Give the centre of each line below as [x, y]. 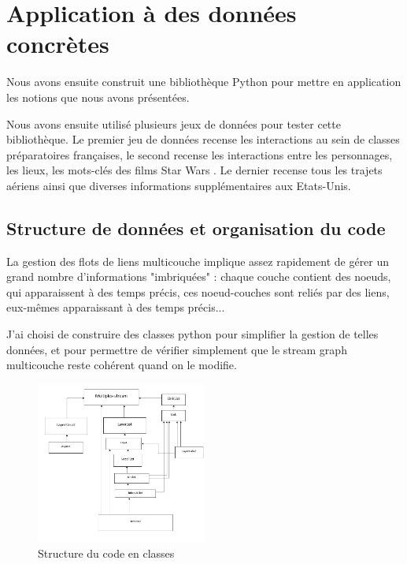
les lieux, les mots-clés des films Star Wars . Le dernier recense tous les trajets [194, 170]
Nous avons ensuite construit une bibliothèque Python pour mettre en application [204, 82]
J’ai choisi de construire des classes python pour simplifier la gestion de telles [192, 334]
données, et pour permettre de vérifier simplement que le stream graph [177, 349]
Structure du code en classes [106, 553]
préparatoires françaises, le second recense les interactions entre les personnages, [200, 154]
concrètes [58, 44]
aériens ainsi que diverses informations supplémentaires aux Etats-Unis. [179, 185]
